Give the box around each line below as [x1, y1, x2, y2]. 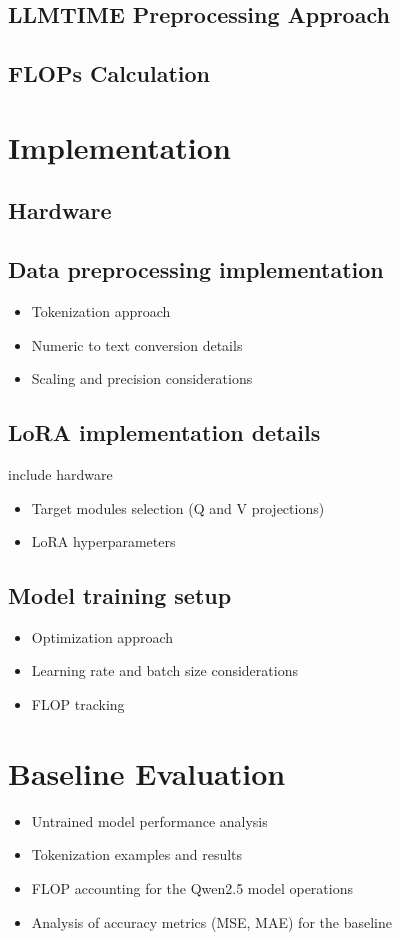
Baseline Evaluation [8, 752, 286, 793]
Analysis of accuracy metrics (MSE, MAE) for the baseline [31, 911, 392, 932]
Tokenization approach [31, 300, 171, 321]
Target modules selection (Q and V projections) [31, 497, 325, 518]
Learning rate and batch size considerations [31, 660, 298, 681]
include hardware [8, 463, 113, 484]
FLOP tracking [31, 694, 125, 715]
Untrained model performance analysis [31, 810, 268, 831]
